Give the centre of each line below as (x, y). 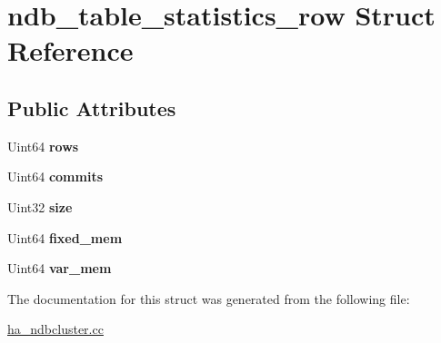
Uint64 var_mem (60, 268)
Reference (70, 50)
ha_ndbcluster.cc (55, 329)
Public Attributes (92, 108)
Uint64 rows (43, 146)
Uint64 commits (55, 176)
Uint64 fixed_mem (65, 237)
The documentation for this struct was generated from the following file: (209, 298)
